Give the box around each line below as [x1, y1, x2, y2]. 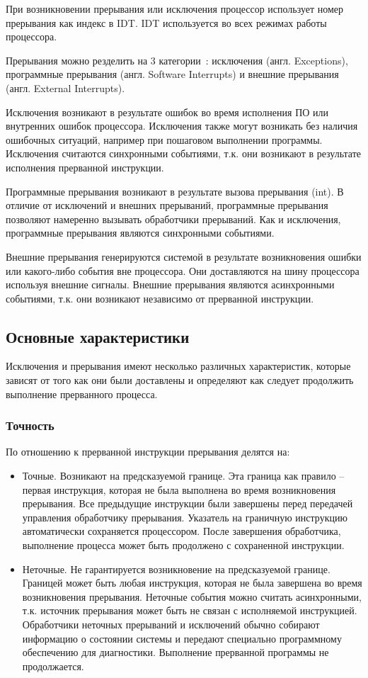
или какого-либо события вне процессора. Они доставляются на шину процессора [6, 263, 360, 278]
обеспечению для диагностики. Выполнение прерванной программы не [22, 645, 329, 660]
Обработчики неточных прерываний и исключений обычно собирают [22, 617, 320, 632]
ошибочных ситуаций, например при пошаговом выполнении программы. [6, 132, 323, 147]
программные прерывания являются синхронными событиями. [6, 225, 275, 240]
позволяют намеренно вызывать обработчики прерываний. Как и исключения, [6, 211, 341, 226]
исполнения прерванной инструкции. [6, 159, 164, 174]
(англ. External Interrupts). [6, 80, 125, 95]
